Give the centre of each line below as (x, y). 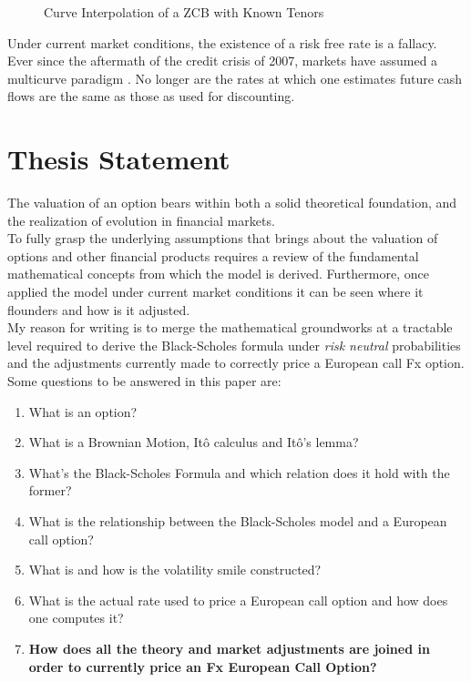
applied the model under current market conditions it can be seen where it (215, 292)
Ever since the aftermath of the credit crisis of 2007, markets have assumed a (223, 61)
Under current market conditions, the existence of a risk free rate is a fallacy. (222, 42)
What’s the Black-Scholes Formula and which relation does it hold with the (239, 472)
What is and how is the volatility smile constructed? (175, 570)
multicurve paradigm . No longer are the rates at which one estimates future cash (235, 78)
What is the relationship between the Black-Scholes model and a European (238, 521)
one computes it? (76, 618)
